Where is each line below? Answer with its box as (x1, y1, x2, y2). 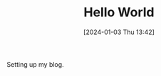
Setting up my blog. (6, 60, 65, 68)
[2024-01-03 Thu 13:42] (83, 28, 155, 36)
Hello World (83, 4, 155, 21)
